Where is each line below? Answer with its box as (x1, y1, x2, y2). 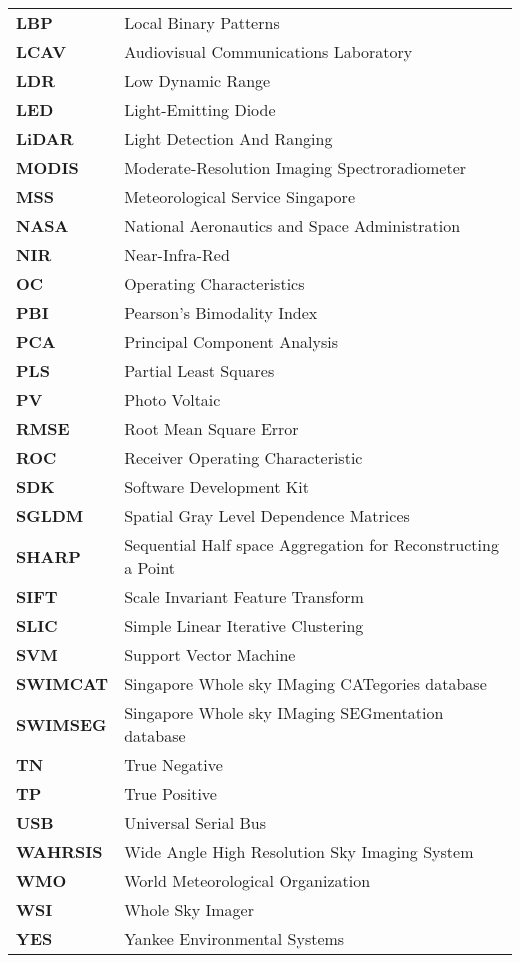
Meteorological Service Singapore (124, 185, 355, 208)
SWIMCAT (16, 672, 109, 695)
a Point (124, 556, 176, 579)
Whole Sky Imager (124, 898, 254, 921)
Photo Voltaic (124, 388, 221, 411)
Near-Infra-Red (124, 243, 230, 266)
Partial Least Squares (124, 359, 275, 382)
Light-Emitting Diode (124, 98, 276, 121)
